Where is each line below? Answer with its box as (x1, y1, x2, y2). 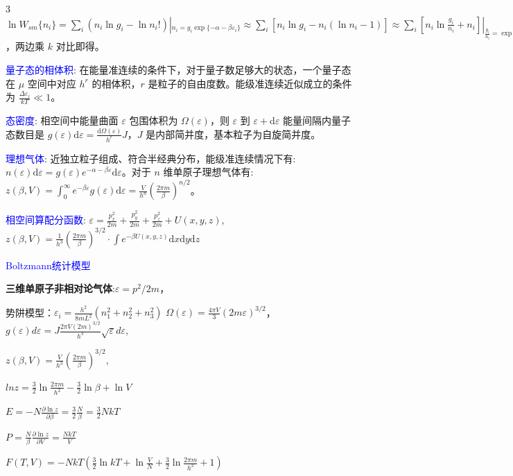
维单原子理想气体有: (163, 164, 254, 179)
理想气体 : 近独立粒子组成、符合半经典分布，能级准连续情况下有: (6, 151, 296, 165)
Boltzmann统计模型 (6, 257, 91, 272)
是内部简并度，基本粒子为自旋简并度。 (146, 126, 321, 141)
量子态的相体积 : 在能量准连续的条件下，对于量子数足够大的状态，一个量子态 (6, 62, 351, 76)
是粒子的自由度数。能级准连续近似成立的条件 (148, 76, 352, 90)
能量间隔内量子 (283, 112, 351, 127)
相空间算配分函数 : (6, 212, 86, 227)
